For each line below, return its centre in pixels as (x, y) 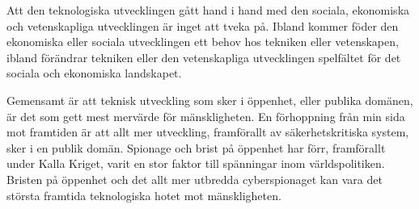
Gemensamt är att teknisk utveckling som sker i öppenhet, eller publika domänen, (210, 100)
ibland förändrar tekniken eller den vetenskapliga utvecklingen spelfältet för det (204, 57)
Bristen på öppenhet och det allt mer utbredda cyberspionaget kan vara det (195, 179)
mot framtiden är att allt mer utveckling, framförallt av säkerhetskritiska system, (208, 132)
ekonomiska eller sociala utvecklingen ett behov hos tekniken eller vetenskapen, (203, 42)
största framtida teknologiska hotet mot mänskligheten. (144, 195)
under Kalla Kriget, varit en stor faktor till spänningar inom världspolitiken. (196, 163)
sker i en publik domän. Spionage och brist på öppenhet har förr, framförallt (196, 147)
